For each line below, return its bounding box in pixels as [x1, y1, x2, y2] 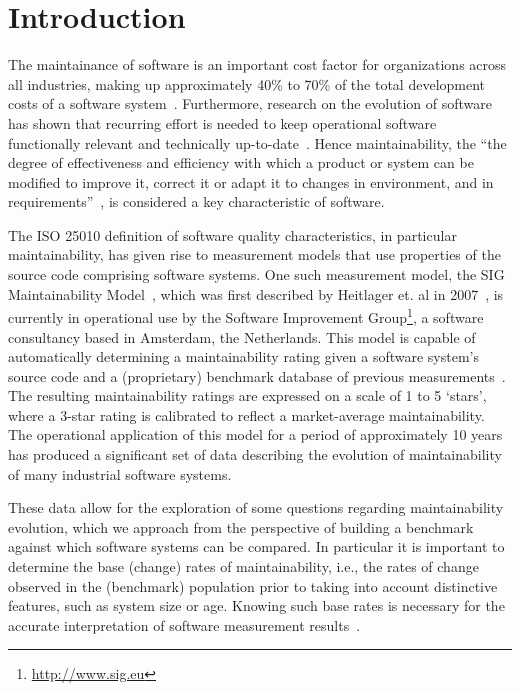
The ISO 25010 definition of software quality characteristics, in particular [8, 224, 457, 245]
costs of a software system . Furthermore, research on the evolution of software [8, 93, 492, 114]
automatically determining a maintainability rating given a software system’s [8, 346, 479, 367]
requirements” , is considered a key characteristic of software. [8, 191, 385, 212]
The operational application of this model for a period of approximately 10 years [8, 424, 503, 445]
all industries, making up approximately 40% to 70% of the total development [8, 73, 486, 94]
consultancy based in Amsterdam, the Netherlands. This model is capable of [8, 326, 476, 347]
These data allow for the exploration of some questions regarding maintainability [8, 497, 504, 518]
